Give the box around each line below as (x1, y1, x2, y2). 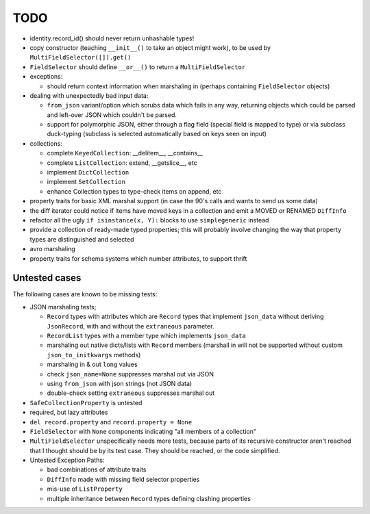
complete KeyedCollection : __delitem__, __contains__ (47, 149, 203, 157)
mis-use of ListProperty (47, 485, 123, 493)
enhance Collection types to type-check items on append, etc (47, 187, 222, 195)
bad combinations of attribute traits (47, 465, 147, 474)
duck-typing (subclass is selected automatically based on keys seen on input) (47, 130, 267, 138)
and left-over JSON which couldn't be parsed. (47, 110, 177, 119)
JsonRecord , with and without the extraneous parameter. (47, 322, 214, 330)
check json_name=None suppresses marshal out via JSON (47, 370, 214, 378)
